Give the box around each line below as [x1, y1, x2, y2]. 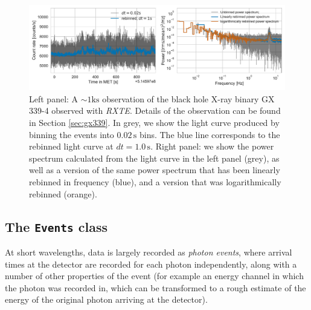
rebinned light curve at [29, 140, 114, 153]
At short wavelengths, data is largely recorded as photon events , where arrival [5, 245, 292, 258]
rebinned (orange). [29, 187, 97, 200]
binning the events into [29, 128, 114, 140]
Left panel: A [29, 92, 79, 105]
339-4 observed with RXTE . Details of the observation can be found [29, 104, 281, 117]
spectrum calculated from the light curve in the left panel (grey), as [29, 151, 280, 164]
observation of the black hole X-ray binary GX [102, 92, 275, 105]
